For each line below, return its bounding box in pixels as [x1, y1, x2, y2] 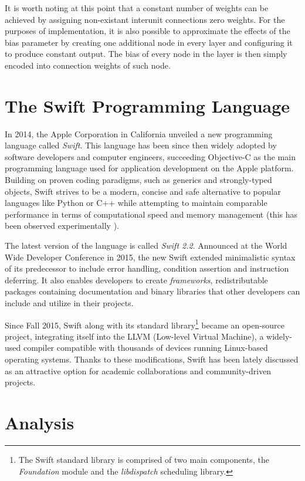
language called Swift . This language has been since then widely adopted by [5, 139, 277, 151]
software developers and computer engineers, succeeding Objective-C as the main [5, 150, 296, 162]
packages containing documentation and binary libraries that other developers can [5, 285, 300, 297]
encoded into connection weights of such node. [5, 59, 171, 71]
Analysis [5, 411, 74, 434]
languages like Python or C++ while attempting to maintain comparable [5, 197, 267, 209]
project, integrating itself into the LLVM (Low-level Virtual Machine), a [5, 330, 264, 342]
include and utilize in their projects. [5, 297, 134, 309]
